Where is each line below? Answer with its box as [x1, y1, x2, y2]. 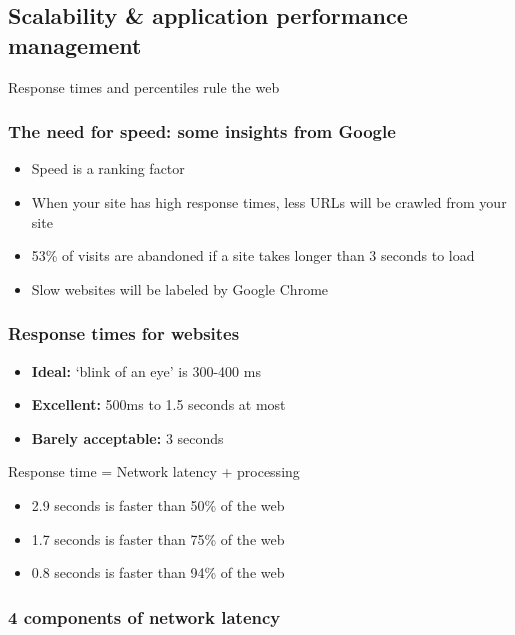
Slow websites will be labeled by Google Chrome [31, 278, 329, 299]
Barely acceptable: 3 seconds [31, 427, 224, 448]
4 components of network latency [8, 604, 281, 629]
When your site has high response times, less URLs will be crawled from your [31, 192, 507, 212]
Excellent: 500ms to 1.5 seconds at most [31, 394, 286, 415]
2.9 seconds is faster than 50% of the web [31, 494, 285, 515]
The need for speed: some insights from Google [8, 119, 396, 144]
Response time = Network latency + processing [8, 461, 300, 482]
